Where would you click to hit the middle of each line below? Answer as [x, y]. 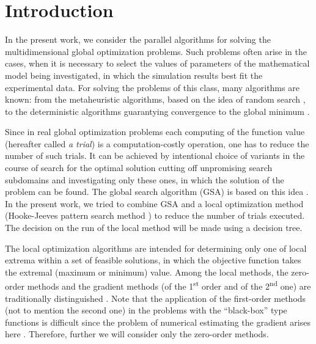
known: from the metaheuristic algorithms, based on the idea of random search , [155, 99]
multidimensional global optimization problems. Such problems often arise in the [156, 51]
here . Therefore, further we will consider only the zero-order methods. [137, 334]
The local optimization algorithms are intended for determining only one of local [156, 248]
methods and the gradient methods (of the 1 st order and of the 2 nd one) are [169, 285]
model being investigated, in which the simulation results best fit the [134, 75]
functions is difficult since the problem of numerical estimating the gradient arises [158, 322]
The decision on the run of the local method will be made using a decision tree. [154, 228]
